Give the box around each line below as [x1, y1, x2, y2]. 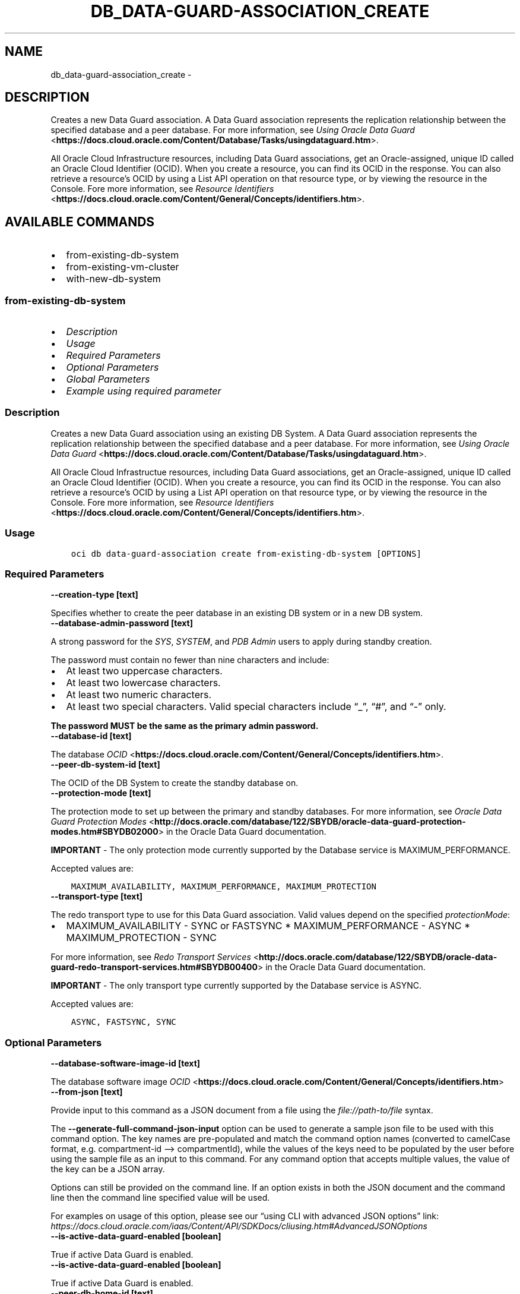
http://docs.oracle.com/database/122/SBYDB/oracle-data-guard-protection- [154, 816, 466, 827]
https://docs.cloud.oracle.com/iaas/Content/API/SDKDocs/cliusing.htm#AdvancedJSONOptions [50, 1221, 427, 1232]
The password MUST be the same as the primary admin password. [50, 721, 319, 731]
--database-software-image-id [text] [50, 1058, 201, 1069]
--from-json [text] [50, 1087, 123, 1097]
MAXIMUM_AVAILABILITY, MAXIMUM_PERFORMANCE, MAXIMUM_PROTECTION [71, 882, 376, 892]
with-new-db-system [66, 273, 161, 285]
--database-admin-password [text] [50, 618, 193, 629]
